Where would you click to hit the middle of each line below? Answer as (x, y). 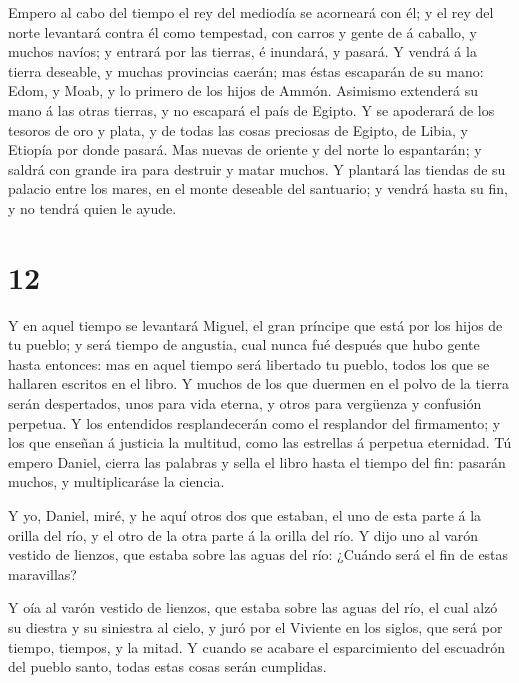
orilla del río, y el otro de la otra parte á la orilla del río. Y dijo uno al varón (243, 534)
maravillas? (42, 573)
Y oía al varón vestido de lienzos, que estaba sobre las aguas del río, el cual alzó (253, 607)
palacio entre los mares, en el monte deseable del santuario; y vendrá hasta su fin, (258, 188)
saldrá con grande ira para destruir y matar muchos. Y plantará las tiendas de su (257, 168)
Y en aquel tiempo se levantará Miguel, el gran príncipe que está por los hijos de (255, 324)
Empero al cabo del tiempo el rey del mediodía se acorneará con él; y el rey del (251, 12)
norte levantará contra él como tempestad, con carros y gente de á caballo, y (242, 31)
